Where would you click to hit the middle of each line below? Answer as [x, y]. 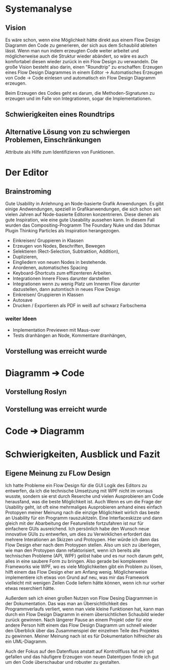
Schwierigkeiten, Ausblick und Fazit [83, 454]
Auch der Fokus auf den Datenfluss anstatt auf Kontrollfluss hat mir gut [79, 651]
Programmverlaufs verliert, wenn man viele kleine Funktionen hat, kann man [84, 609]
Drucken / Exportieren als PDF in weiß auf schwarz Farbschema [79, 306]
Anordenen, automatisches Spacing [50, 267]
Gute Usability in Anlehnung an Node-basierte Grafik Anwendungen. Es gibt [84, 204]
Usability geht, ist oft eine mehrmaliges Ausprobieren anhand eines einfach [84, 507]
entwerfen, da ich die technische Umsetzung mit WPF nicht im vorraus [79, 491]
